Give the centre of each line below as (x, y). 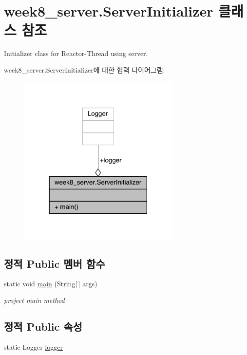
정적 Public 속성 (43, 327)
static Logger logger (33, 346)
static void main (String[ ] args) (51, 284)
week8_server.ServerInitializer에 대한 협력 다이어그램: (85, 69)
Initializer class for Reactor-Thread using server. (76, 53)
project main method (34, 300)
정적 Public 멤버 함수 (55, 263)
